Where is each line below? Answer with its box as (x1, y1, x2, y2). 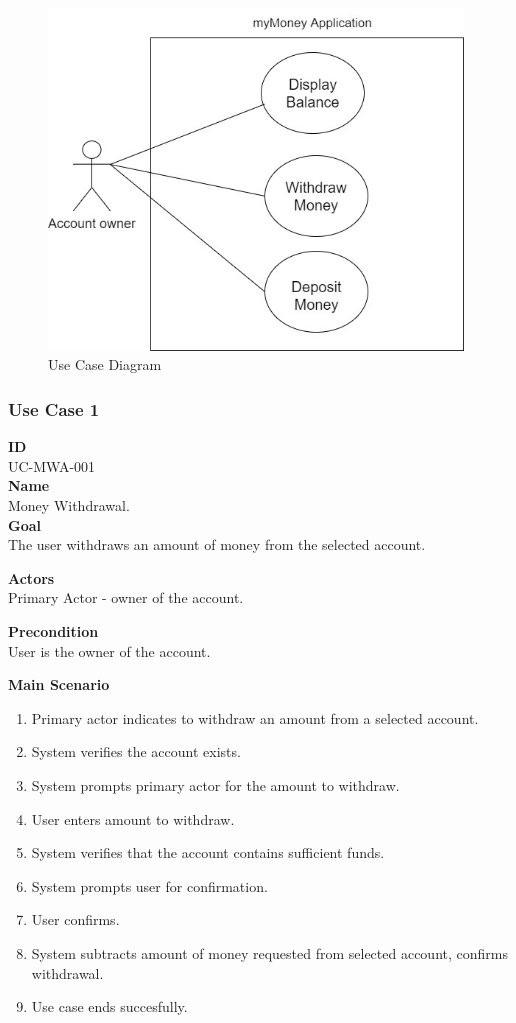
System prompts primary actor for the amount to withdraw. (31, 775, 400, 795)
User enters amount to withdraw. (31, 808, 235, 829)
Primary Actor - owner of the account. (8, 587, 244, 608)
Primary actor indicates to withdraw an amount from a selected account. (31, 707, 479, 728)
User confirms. (31, 909, 120, 930)
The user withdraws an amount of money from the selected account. (8, 534, 426, 555)
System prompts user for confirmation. (31, 875, 268, 896)
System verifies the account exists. (31, 741, 241, 762)
